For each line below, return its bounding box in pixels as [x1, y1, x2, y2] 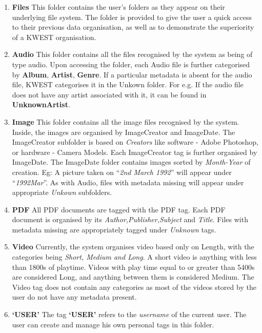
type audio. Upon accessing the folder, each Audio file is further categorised [12, 58, 250, 69]
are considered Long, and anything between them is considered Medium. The [12, 271, 254, 282]
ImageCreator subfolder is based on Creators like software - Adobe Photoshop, [12, 136, 258, 147]
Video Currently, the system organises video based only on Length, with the [12, 241, 254, 252]
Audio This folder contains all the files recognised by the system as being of [12, 49, 253, 60]
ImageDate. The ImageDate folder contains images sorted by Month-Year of [12, 156, 251, 167]
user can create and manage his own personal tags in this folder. [12, 319, 214, 329]
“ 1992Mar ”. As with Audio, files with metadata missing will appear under [12, 177, 244, 187]
